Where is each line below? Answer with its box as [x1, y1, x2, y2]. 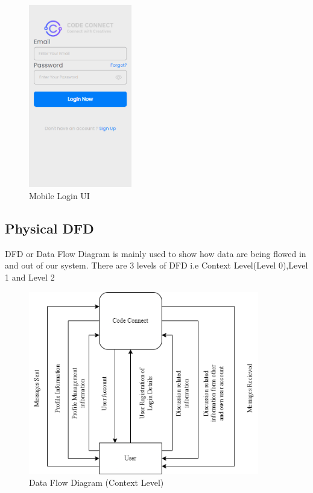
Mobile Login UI [29, 189, 90, 202]
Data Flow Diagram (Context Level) [29, 476, 164, 489]
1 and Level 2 [5, 270, 55, 283]
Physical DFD [5, 218, 94, 237]
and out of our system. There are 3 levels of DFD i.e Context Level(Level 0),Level [5, 259, 308, 272]
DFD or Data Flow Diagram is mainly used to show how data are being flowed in [5, 247, 306, 259]
